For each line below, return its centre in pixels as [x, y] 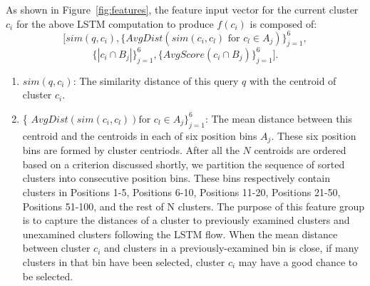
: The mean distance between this [278, 118]
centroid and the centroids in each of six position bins [140, 135]
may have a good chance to [298, 261]
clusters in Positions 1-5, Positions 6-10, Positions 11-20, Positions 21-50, [181, 192]
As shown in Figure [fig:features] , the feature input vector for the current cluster [182, 9]
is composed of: [283, 23]
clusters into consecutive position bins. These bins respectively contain [176, 178]
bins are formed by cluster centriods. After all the [131, 150]
